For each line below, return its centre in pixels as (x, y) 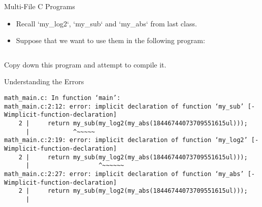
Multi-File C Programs (40, 6)
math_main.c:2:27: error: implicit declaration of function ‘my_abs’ (124, 174)
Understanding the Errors (44, 81)
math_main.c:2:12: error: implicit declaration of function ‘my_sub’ (124, 106)
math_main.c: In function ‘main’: (62, 98)
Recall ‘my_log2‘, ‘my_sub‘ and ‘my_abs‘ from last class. (106, 23)
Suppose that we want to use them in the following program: (110, 40)
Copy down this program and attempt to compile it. (85, 64)
